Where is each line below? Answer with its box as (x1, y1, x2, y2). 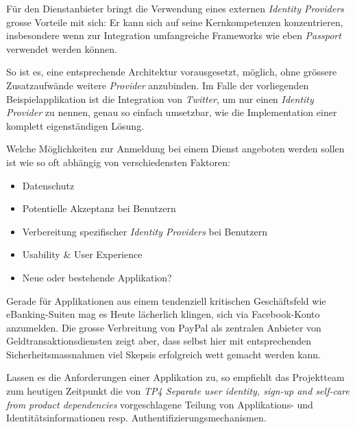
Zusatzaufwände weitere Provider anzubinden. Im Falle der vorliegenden (6, 78, 309, 92)
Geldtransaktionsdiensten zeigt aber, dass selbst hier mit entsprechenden (6, 334, 311, 348)
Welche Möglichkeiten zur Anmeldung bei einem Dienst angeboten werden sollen (6, 141, 345, 156)
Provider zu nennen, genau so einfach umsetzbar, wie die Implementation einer (6, 105, 337, 119)
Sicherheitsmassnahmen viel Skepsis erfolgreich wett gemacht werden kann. (6, 347, 321, 361)
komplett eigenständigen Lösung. (6, 118, 145, 132)
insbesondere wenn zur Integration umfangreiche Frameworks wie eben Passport (6, 28, 341, 43)
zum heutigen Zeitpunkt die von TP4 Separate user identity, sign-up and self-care (6, 384, 350, 398)
